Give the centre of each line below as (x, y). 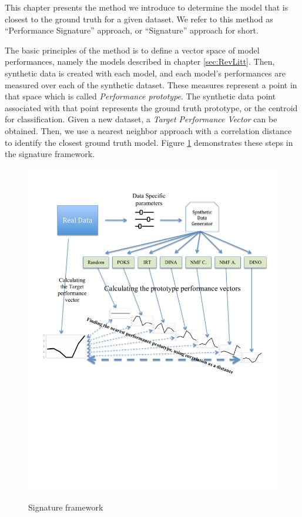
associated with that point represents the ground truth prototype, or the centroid (151, 107)
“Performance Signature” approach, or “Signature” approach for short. (132, 30)
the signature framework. (50, 154)
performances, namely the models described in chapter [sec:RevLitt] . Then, (140, 61)
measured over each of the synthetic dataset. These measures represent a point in (151, 84)
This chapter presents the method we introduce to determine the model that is (147, 7)
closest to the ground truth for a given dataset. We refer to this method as (139, 19)
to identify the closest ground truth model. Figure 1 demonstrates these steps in (149, 142)
